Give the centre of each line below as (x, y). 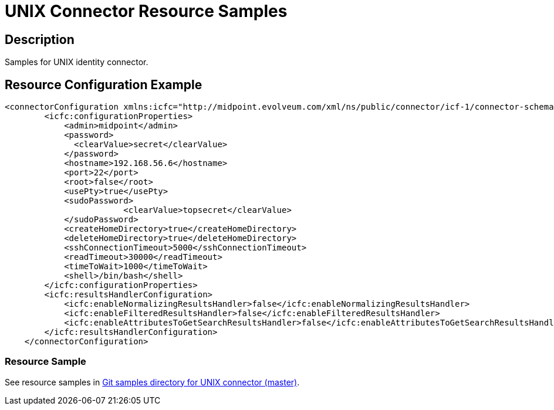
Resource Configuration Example (104, 84)
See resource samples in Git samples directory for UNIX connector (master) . (152, 382)
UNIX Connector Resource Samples (146, 11)
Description (40, 39)
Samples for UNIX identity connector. (77, 62)
